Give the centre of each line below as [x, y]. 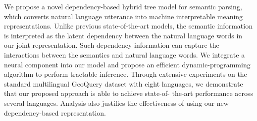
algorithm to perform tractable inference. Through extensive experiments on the [126, 74]
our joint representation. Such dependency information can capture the [112, 45]
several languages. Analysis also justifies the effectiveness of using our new [116, 103]
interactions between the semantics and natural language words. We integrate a [125, 54]
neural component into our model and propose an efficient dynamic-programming [127, 64]
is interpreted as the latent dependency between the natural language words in [123, 35]
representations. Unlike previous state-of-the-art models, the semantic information [128, 26]
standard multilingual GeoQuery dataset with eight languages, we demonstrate [124, 83]
